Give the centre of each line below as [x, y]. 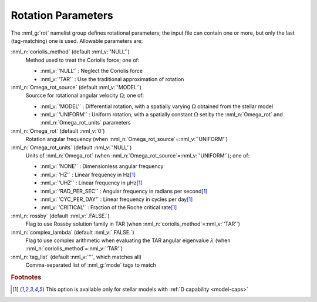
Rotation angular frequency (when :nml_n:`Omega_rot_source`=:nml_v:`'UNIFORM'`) [127, 139]
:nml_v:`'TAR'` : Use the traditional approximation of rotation [112, 79]
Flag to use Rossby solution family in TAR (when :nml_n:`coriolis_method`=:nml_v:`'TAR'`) [133, 224]
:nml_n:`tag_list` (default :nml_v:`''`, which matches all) [76, 257]
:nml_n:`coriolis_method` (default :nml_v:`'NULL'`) [70, 52]
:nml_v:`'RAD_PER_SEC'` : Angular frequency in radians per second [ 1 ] [124, 191]
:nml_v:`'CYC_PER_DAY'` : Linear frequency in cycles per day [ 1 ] [117, 199]
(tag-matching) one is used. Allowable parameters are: [77, 41]
